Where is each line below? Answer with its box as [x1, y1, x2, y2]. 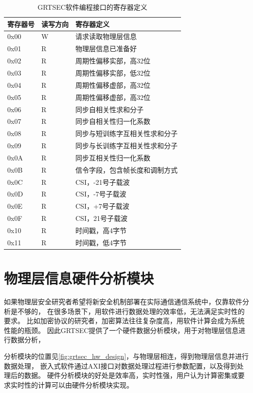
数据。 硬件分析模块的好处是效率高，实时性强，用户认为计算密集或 [24, 370, 238, 380]
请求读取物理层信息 [75, 31, 137, 41]
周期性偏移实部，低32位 [75, 67, 150, 78]
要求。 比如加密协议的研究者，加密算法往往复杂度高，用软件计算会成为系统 [4, 315, 245, 326]
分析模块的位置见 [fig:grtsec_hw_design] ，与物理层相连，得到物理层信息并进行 [4, 351, 249, 361]
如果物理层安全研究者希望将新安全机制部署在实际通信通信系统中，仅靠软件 [4, 296, 242, 306]
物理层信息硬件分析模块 [4, 268, 154, 288]
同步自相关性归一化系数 [75, 116, 150, 126]
